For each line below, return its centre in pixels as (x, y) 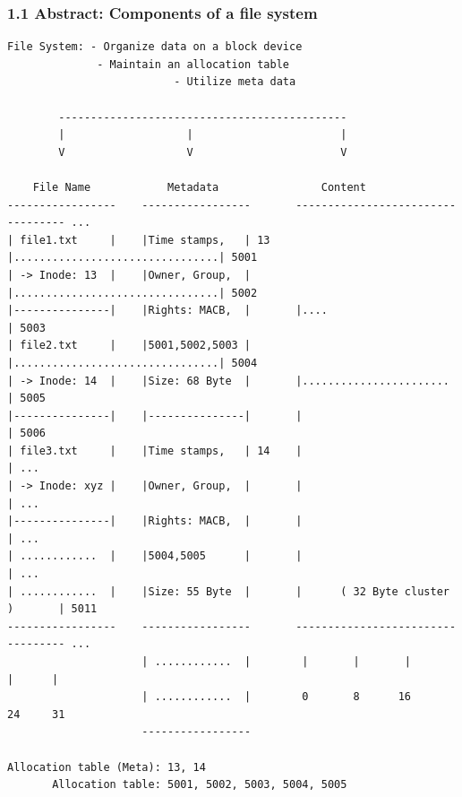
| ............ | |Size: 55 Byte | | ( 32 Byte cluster (228, 591)
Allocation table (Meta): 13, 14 (107, 767)
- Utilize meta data (235, 82)
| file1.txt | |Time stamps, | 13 (139, 240)
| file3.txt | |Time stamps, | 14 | (155, 450)
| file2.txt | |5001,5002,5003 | (129, 346)
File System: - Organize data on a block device (155, 47)
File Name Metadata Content (199, 187)
